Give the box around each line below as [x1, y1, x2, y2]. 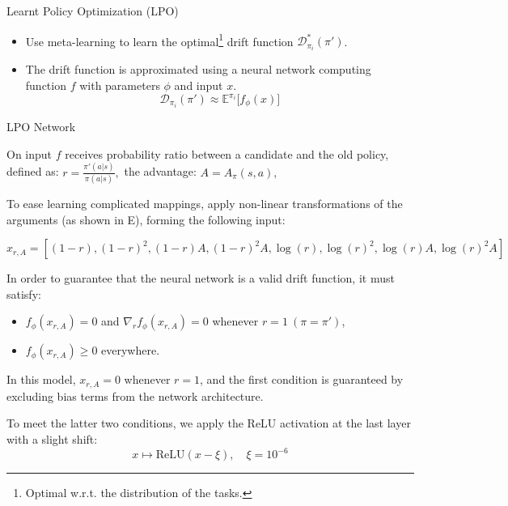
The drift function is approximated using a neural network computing [25, 61, 371, 78]
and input [174, 76, 223, 93]
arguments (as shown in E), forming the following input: [6, 210, 286, 227]
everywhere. [101, 342, 160, 359]
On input [6, 145, 53, 162]
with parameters [79, 76, 160, 93]
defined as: [6, 163, 59, 180]
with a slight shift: [6, 430, 98, 447]
